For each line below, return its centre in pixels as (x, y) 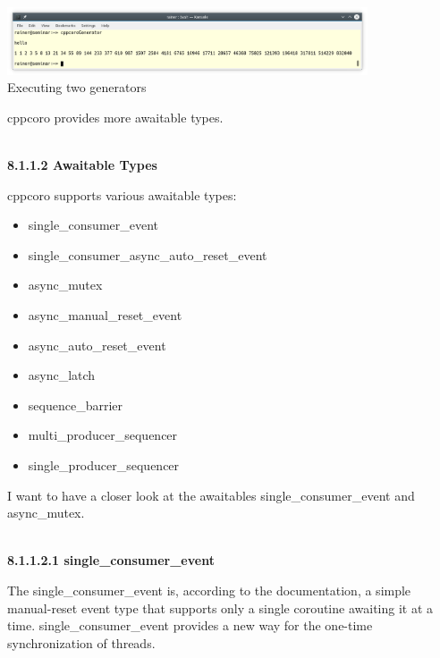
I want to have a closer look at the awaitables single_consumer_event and (211, 495)
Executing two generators (77, 87)
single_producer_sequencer (104, 464)
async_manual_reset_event (105, 315)
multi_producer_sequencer (103, 435)
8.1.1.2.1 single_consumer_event (111, 560)
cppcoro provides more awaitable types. (115, 117)
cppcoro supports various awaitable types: (122, 194)
